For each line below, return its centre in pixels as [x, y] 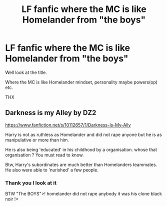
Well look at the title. [26, 72]
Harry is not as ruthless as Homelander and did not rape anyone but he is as [83, 134]
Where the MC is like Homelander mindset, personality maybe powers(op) [81, 82]
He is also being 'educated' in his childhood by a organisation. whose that [81, 149]
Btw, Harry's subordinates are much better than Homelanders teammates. [81, 164]
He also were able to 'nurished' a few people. [52, 170]
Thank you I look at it [31, 182]
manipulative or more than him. [37, 140]
